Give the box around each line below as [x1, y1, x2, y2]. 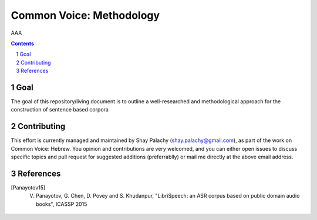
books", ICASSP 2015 [36, 200, 87, 208]
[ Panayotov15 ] [11, 184, 46, 191]
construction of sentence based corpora [11, 106, 109, 113]
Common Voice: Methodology [11, 9, 160, 22]
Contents [11, 40, 35, 47]
